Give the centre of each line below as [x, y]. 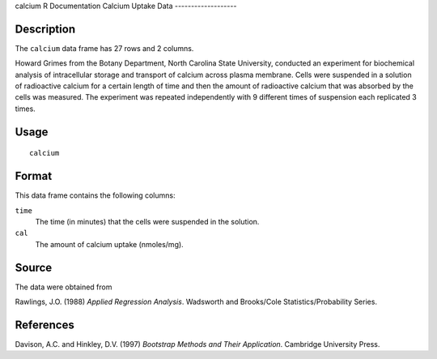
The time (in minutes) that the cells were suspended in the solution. [147, 221]
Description [45, 29]
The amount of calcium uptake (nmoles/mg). [109, 244]
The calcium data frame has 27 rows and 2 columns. [104, 48]
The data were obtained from [64, 287]
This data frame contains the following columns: [95, 195]
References [45, 325]
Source [34, 267]
